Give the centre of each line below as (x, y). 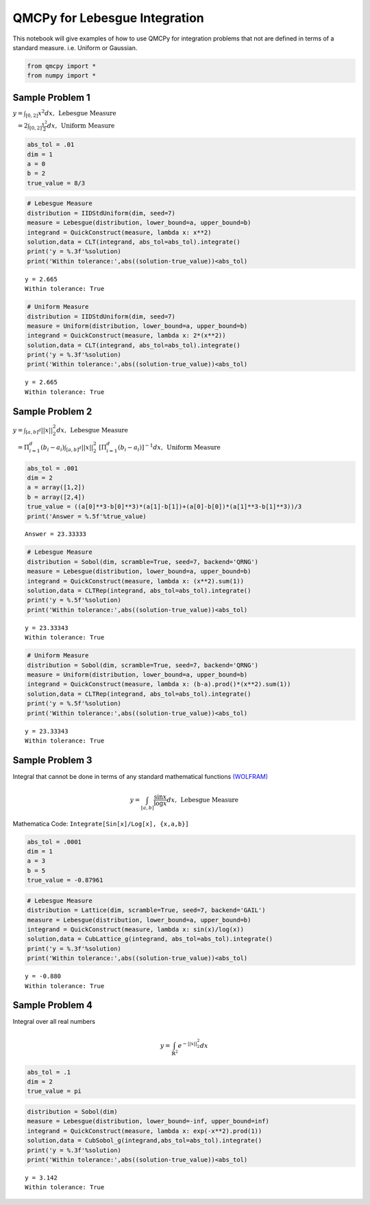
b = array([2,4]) (56, 497)
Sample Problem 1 (51, 97)
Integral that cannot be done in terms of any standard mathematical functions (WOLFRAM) (140, 776)
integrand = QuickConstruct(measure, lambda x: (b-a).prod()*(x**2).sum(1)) (159, 684)
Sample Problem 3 (52, 760)
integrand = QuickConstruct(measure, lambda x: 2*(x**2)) (126, 336)
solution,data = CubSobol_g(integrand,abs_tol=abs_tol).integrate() (145, 1140)
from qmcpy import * (61, 66)
